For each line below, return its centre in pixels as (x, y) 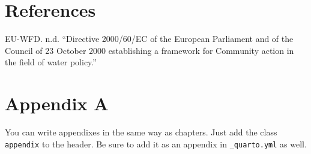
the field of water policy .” (51, 62)
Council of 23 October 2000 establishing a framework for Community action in (149, 50)
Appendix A (57, 103)
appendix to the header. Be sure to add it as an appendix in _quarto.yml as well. (156, 144)
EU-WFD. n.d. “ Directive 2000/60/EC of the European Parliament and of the (149, 39)
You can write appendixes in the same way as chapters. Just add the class (141, 132)
